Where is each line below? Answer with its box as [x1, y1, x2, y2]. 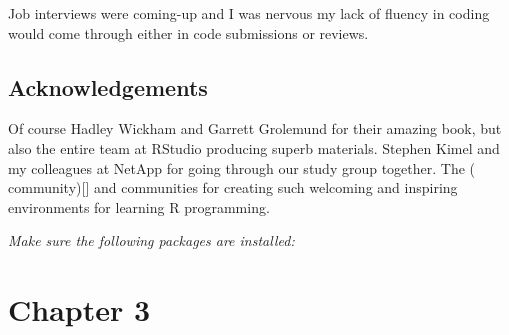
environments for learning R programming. [8, 196, 270, 217]
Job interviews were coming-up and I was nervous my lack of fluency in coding [8, 3, 490, 23]
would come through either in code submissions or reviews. [8, 22, 369, 43]
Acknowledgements [8, 71, 208, 102]
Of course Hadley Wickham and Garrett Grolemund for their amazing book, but [8, 118, 502, 139]
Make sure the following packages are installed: [8, 230, 295, 251]
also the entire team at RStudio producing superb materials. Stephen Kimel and [8, 137, 500, 158]
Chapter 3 [8, 289, 151, 330]
